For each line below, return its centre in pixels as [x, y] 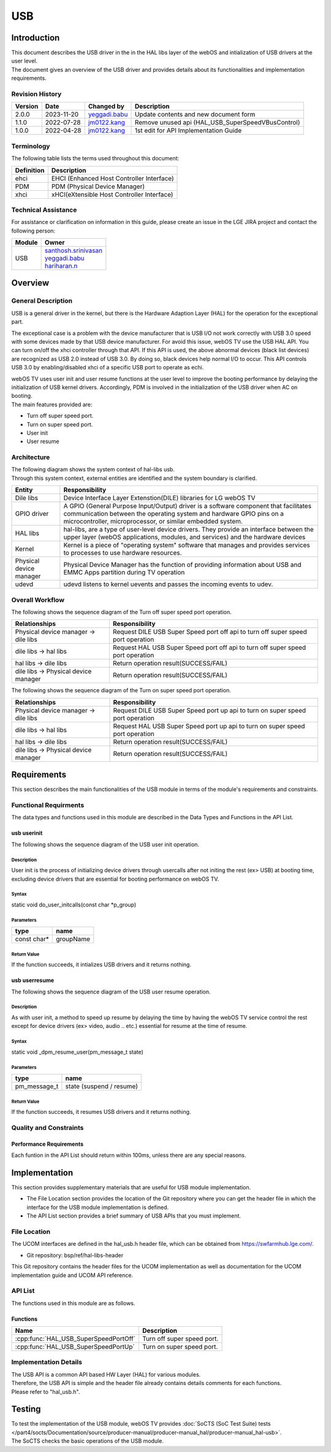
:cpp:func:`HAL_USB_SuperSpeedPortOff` [75, 1339]
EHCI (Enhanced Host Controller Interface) [112, 178]
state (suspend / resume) [101, 1086]
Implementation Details [47, 1362]
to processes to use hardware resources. [123, 553]
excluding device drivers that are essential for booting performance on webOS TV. [115, 879]
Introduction [36, 38]
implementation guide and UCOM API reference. [72, 1275]
